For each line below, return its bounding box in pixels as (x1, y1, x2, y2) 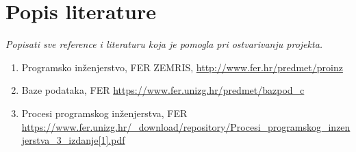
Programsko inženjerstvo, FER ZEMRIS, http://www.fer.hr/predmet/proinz (21, 60, 343, 74)
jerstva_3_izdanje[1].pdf (21, 133, 125, 147)
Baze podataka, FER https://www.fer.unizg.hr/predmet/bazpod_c (21, 83, 305, 97)
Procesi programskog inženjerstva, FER (21, 105, 188, 120)
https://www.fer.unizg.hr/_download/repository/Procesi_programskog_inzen (21, 119, 351, 134)
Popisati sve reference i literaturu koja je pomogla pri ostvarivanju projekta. (5, 37, 323, 51)
